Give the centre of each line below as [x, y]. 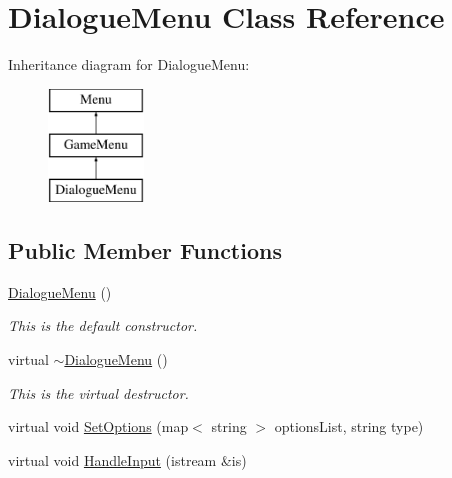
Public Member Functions [145, 250]
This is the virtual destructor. [98, 392]
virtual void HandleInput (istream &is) [127, 459]
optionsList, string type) [349, 426]
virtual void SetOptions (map [98, 426]
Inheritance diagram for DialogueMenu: [129, 64]
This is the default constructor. [103, 325]
